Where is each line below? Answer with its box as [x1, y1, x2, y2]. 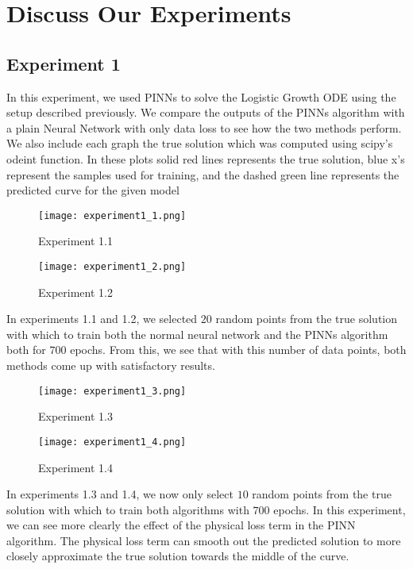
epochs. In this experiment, [273, 501, 406, 517]
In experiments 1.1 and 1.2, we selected [6, 310, 198, 327]
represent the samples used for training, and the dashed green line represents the [6, 166, 399, 183]
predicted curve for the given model [6, 182, 179, 198]
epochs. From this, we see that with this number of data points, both [70, 341, 407, 358]
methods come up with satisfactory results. [6, 357, 215, 374]
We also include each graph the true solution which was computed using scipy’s [6, 135, 393, 152]
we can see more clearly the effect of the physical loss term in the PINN [6, 517, 356, 533]
